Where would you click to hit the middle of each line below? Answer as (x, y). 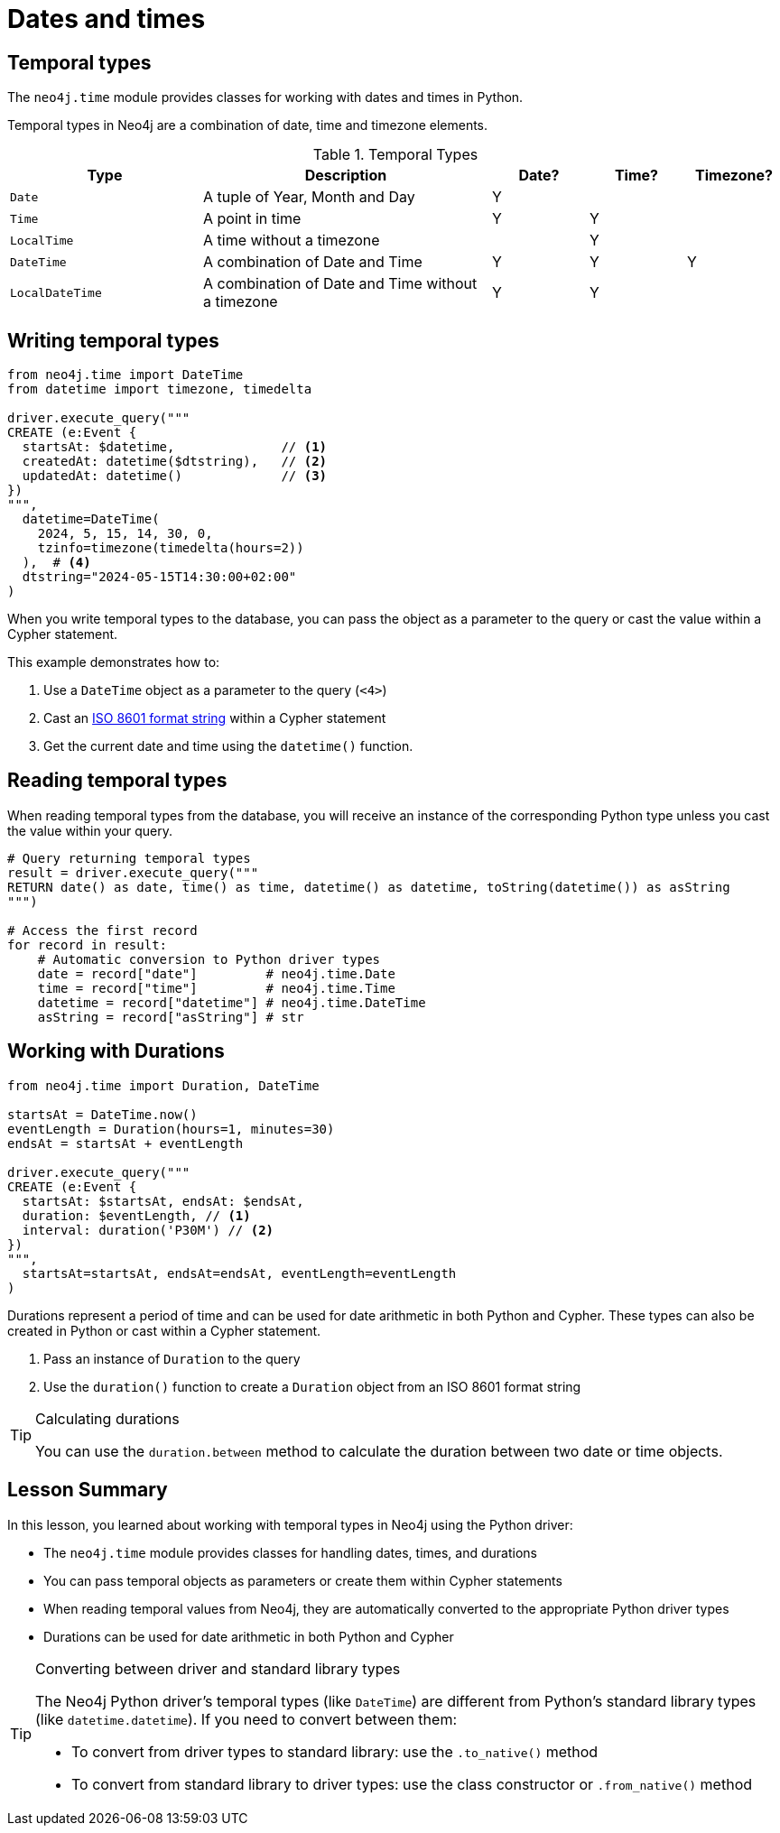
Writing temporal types (113, 340)
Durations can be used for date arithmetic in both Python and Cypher (249, 1636)
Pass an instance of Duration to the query (172, 1358)
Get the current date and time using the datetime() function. (228, 746)
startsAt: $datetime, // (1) (175, 447)
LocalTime (42, 240)
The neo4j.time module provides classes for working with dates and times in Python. (265, 97)
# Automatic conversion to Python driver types (209, 959)
